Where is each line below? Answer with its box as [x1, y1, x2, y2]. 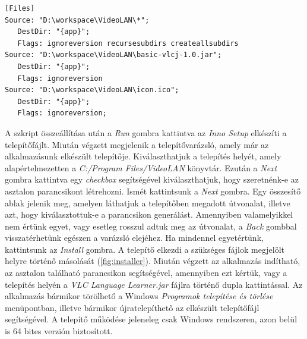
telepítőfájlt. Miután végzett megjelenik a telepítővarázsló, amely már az [5, 138, 269, 150]
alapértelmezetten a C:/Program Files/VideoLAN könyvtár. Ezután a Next [5, 161, 277, 174]
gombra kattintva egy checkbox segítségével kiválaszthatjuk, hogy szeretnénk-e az [5, 173, 299, 186]
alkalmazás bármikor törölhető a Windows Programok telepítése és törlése [5, 290, 273, 302]
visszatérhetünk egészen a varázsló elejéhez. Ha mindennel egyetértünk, [5, 231, 264, 244]
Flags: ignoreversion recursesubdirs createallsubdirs [17, 39, 239, 48]
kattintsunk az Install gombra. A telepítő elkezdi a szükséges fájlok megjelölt [5, 243, 285, 255]
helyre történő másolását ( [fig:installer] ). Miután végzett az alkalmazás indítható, [5, 255, 300, 267]
